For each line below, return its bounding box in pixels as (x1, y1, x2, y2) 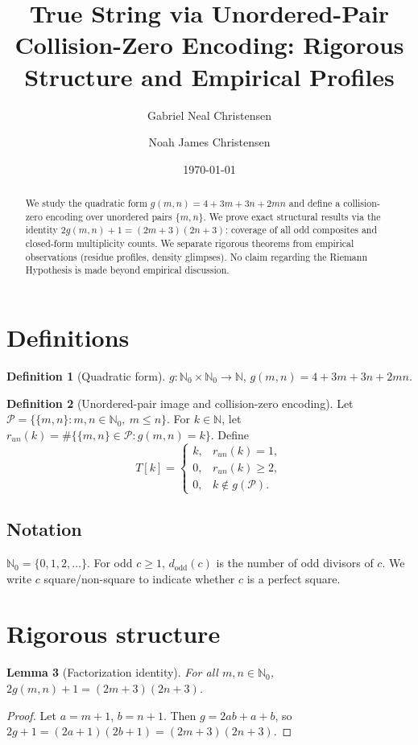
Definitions (6, 321, 130, 354)
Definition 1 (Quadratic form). (6, 367, 166, 384)
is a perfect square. (246, 570, 341, 587)
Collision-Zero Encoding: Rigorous (14, 28, 404, 61)
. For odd (86, 554, 133, 571)
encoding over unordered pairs (45, 209, 172, 223)
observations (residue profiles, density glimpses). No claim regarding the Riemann (25, 249, 368, 263)
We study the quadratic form (25, 196, 147, 210)
